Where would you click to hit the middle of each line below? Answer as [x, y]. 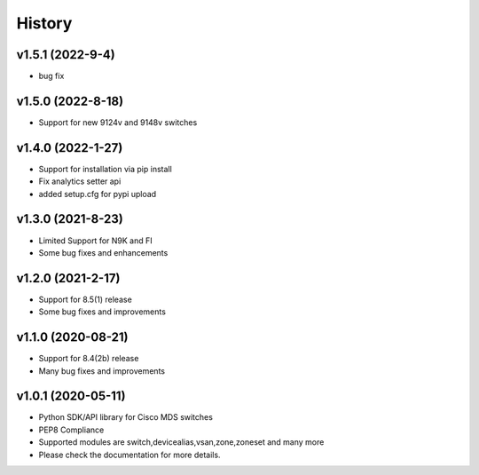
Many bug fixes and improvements [102, 371]
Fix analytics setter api [80, 181]
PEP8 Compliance [71, 430]
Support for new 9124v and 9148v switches [118, 122]
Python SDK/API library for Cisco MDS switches [126, 417]
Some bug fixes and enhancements [103, 252]
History [44, 23]
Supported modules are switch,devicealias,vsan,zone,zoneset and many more [181, 442]
